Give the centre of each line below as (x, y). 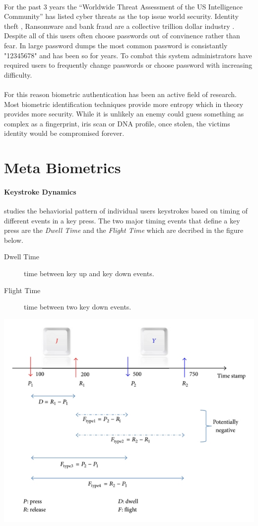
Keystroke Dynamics (40, 191)
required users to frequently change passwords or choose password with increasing (128, 65)
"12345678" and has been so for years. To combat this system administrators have (128, 55)
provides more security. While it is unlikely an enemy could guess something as (124, 114)
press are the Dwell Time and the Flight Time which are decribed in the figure (124, 230)
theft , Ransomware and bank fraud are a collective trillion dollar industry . (119, 26)
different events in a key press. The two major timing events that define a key (122, 220)
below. (14, 240)
